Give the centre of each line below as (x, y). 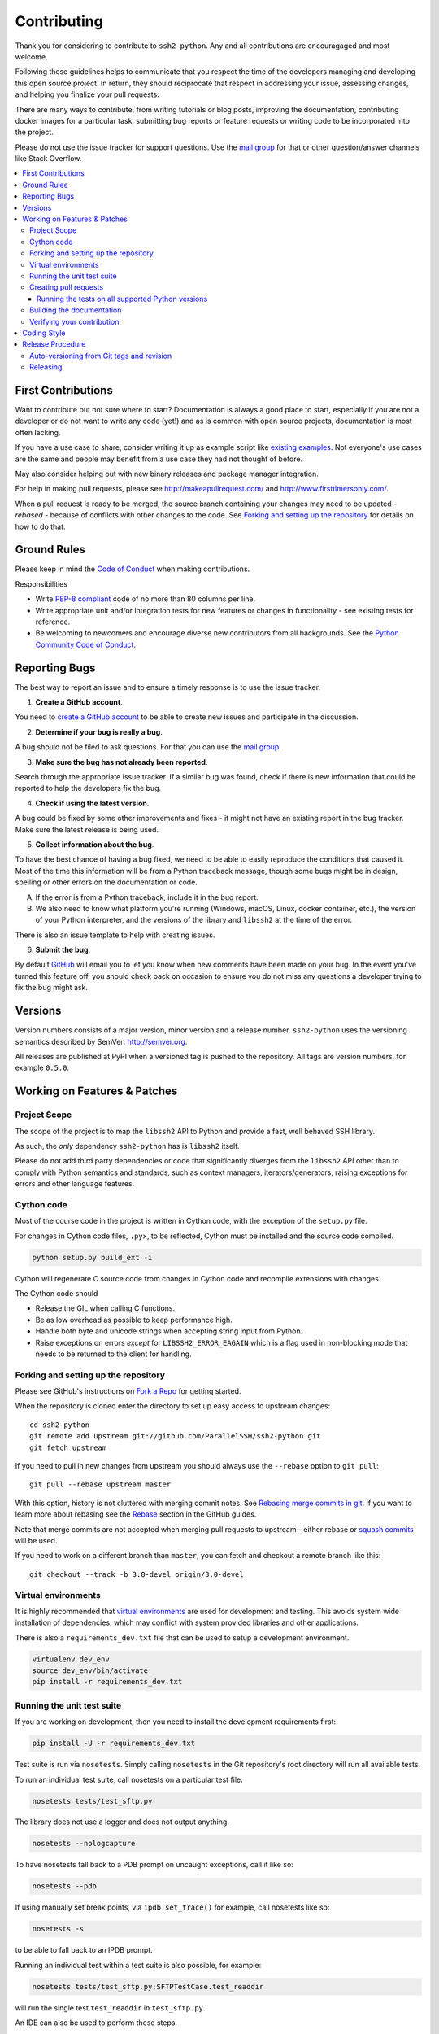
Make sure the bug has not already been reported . (122, 762)
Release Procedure (54, 344)
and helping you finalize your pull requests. (87, 94)
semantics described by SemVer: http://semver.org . (101, 1041)
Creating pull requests (67, 287)
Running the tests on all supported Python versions (122, 299)
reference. (53, 622)
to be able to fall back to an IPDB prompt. (84, 1950)
